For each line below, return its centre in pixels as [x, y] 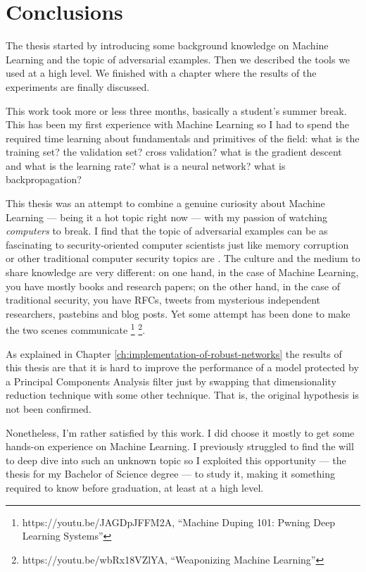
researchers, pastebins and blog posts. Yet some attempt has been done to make [178, 313]
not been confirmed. [49, 409]
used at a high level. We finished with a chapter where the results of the [161, 73]
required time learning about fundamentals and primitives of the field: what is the [183, 138]
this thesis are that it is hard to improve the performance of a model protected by [182, 367]
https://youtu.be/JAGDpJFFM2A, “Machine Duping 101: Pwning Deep [179, 522]
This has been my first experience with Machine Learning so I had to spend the [177, 124]
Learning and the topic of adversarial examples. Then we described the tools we [178, 59]
